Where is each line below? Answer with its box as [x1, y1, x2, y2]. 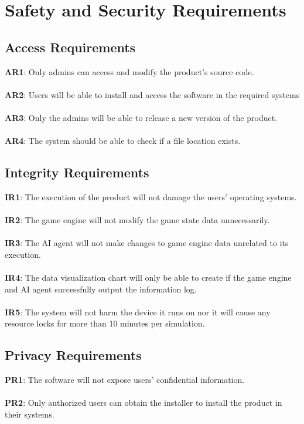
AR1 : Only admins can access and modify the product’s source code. [5, 65, 254, 78]
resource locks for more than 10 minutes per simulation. [5, 317, 205, 329]
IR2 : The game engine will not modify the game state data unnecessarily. [5, 214, 270, 226]
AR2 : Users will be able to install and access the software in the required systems [5, 88, 300, 100]
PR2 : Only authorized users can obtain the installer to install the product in [5, 396, 282, 409]
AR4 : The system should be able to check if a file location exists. [5, 134, 241, 147]
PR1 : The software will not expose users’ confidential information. [5, 373, 245, 386]
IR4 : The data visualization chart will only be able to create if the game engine [5, 271, 292, 284]
